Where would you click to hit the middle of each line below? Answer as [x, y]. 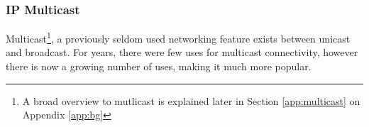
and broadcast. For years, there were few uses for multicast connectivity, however [182, 52]
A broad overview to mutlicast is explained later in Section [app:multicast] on [191, 100]
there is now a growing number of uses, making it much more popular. [159, 66]
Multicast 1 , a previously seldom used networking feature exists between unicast [178, 37]
